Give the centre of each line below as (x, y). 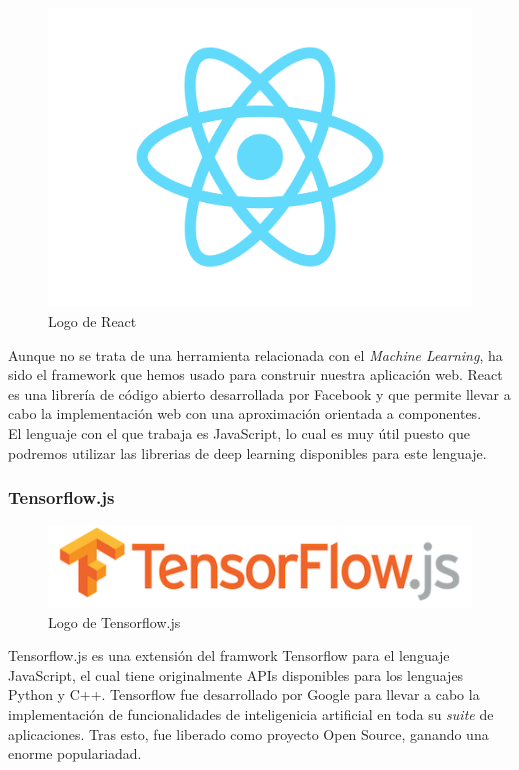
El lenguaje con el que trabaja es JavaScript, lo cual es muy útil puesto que (239, 432)
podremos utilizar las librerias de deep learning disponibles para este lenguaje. (247, 452)
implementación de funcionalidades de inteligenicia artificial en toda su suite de (251, 713)
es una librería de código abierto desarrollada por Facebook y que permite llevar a (259, 393)
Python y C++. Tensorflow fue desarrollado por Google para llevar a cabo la (244, 694)
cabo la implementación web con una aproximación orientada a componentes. (245, 413)
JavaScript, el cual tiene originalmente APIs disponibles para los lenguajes (236, 674)
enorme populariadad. (75, 753)
